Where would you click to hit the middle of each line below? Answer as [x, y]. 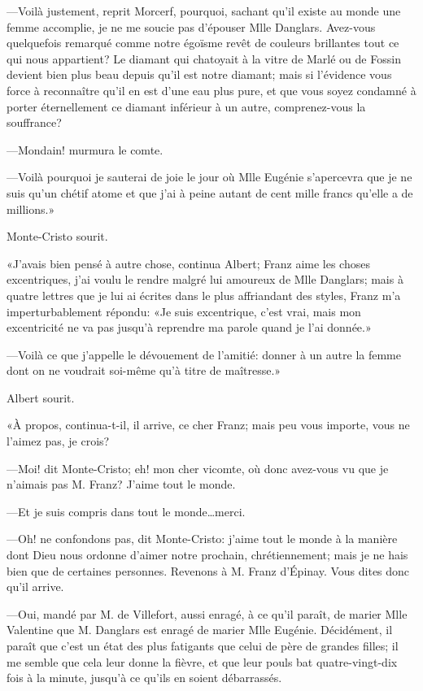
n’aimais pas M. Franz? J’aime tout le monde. [121, 484]
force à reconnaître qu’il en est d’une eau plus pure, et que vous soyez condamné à [211, 90]
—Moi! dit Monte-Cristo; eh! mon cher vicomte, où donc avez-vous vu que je [198, 468]
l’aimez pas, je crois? [58, 441]
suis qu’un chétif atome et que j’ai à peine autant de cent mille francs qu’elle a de [210, 192]
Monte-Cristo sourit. [57, 236]
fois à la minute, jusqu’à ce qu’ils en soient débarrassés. [144, 678]
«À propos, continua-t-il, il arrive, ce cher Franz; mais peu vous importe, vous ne [208, 425]
